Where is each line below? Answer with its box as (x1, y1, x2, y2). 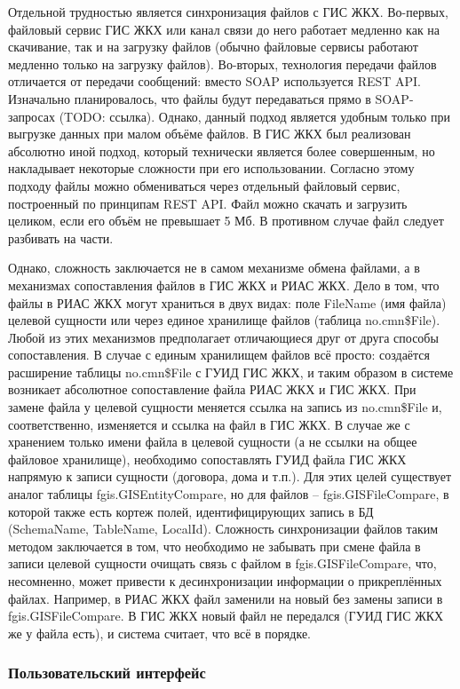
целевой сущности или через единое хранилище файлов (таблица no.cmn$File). (8, 311, 440, 329)
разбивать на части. (8, 228, 114, 247)
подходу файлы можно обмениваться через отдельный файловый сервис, (8, 176, 401, 194)
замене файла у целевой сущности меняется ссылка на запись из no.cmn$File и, (8, 398, 442, 416)
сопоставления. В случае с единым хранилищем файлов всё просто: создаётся (8, 345, 431, 364)
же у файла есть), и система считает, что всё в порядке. (8, 623, 311, 642)
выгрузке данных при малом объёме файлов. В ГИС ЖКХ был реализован (8, 124, 411, 143)
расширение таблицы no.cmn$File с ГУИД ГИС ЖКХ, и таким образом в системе (8, 362, 454, 381)
